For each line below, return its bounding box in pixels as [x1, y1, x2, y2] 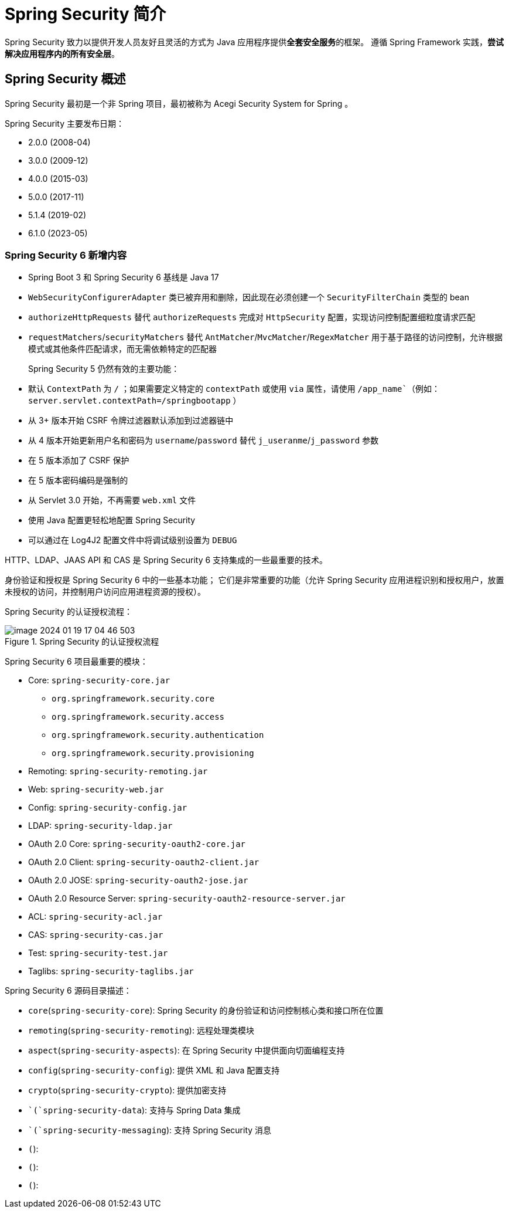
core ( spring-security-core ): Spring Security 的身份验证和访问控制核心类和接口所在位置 [28, 1005, 384, 1016]
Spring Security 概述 [5, 72, 126, 87]
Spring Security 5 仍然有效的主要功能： [28, 364, 180, 374]
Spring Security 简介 [5, 4, 166, 24]
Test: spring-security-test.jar [28, 948, 168, 958]
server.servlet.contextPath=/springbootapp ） [28, 395, 241, 406]
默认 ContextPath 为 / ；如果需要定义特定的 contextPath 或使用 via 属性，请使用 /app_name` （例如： [28, 384, 440, 394]
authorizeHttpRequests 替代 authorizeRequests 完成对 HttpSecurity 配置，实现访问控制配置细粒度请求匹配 [28, 312, 476, 323]
